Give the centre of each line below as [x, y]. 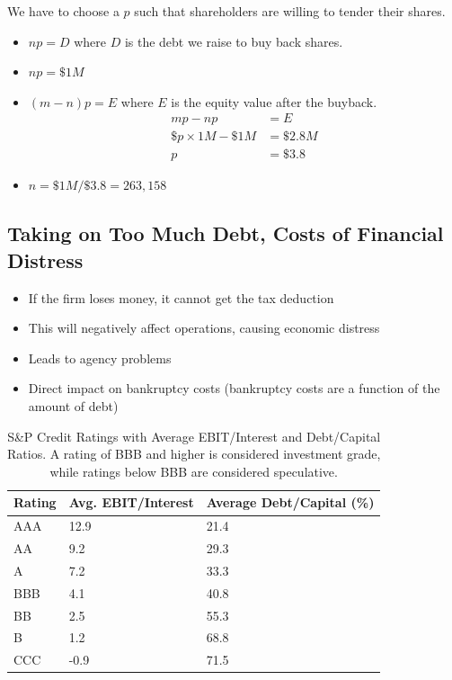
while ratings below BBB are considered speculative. [194, 471]
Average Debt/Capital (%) [290, 502]
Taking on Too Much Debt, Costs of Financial [226, 233]
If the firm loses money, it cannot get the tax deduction [181, 297]
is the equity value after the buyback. [274, 101]
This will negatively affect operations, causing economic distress [204, 328]
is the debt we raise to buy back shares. [234, 41]
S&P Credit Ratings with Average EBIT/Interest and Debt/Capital [194, 436]
